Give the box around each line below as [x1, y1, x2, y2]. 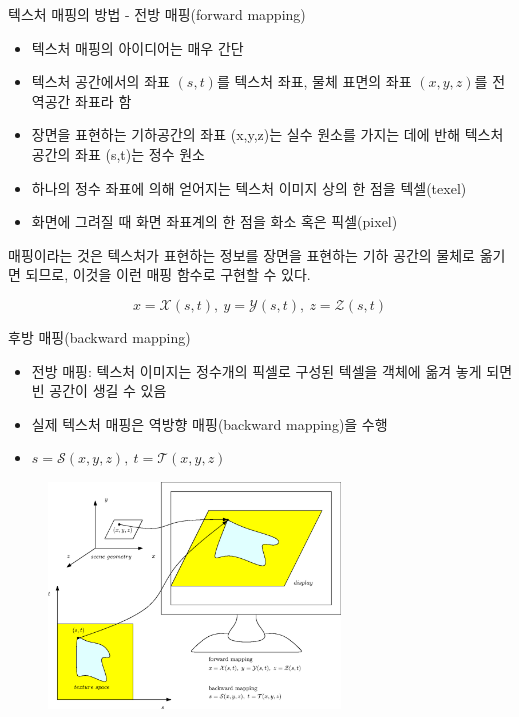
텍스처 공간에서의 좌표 [31, 71, 170, 92]
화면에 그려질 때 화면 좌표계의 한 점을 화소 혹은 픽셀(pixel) [31, 211, 398, 232]
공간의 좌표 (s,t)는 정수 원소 [31, 143, 205, 164]
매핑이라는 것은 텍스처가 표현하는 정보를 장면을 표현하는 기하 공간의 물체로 [8, 244, 475, 265]
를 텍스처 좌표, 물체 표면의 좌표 [216, 71, 412, 92]
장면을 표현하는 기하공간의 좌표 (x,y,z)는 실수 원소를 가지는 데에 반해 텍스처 [31, 124, 504, 145]
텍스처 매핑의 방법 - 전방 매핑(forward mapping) [8, 4, 306, 24]
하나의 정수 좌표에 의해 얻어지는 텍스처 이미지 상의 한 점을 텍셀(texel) [31, 177, 467, 198]
